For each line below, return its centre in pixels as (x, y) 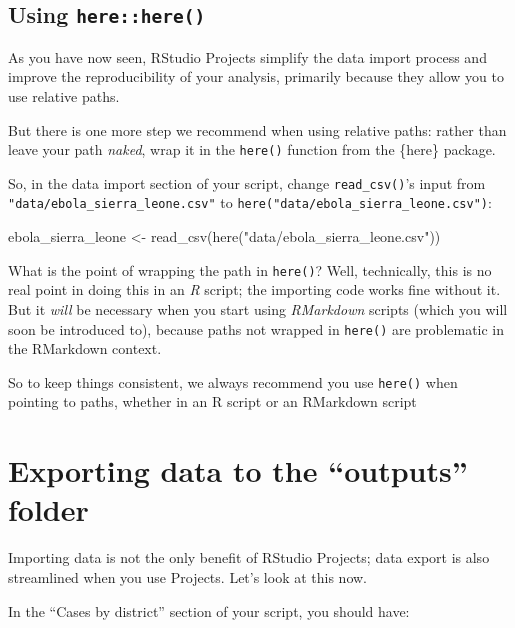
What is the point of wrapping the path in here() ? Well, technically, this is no (250, 269)
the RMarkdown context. (85, 348)
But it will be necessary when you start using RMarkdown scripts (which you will (258, 308)
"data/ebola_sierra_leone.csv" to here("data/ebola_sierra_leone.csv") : (250, 202)
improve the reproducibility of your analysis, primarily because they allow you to (256, 76)
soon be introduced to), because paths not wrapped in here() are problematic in (256, 328)
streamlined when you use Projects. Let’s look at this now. (188, 576)
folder (48, 509)
